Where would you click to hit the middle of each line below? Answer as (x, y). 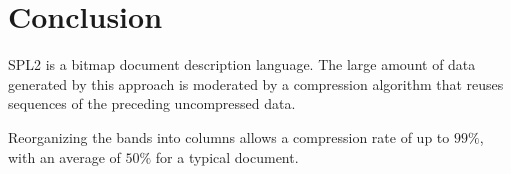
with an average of (64, 156)
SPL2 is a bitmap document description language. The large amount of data (242, 64)
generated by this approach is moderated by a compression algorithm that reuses (256, 83)
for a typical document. (227, 156)
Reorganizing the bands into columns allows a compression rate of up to (229, 136)
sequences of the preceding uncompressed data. (152, 103)
